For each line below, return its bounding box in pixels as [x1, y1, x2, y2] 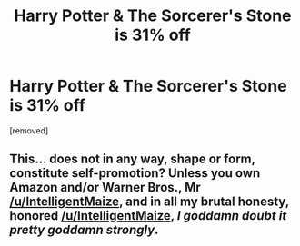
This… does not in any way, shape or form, [9, 152, 256, 167]
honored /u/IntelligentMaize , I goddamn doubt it [9, 208, 287, 223]
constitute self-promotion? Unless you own [9, 165, 261, 182]
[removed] [9, 124, 49, 136]
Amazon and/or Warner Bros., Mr [9, 180, 202, 195]
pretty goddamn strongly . [9, 222, 159, 238]
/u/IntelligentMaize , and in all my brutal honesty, [9, 194, 289, 210]
